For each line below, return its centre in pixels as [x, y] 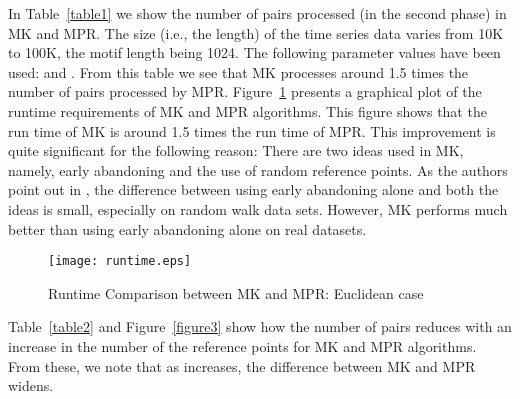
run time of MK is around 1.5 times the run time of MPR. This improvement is [252, 130]
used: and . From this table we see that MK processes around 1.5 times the [238, 71]
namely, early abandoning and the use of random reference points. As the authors [258, 169]
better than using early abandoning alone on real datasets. [187, 228]
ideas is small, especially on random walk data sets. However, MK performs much [258, 208]
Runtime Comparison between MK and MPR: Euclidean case [236, 292]
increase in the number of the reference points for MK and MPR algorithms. [242, 345]
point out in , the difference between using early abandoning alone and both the [253, 189]
